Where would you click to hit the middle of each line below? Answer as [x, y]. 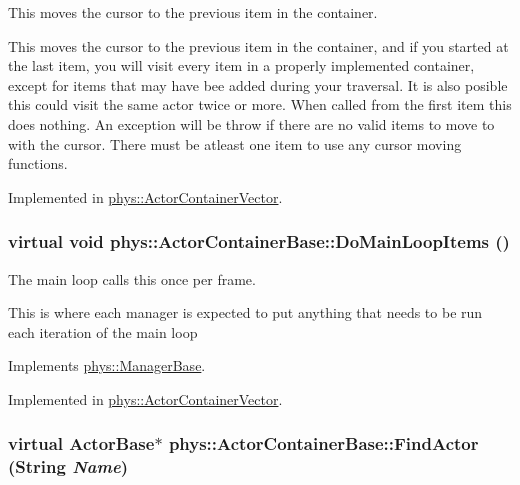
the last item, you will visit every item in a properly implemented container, [241, 65]
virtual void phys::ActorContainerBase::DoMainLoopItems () [259, 241]
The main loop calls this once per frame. [132, 278]
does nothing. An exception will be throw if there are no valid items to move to [251, 123]
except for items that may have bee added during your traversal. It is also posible [258, 84]
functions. [38, 163]
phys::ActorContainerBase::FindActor [323, 443]
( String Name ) [68, 466]
